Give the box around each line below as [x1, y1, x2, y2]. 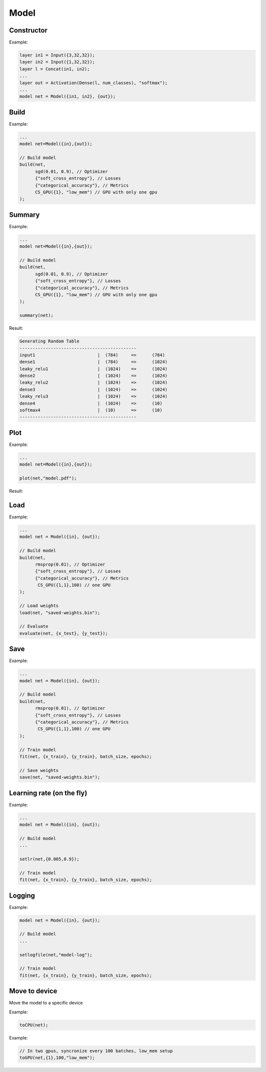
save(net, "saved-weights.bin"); [19, 774, 100, 780]
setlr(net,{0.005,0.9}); [19, 856, 80, 862]
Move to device [9, 987, 58, 995]
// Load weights [19, 603, 59, 608]
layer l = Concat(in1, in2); [19, 66, 90, 71]
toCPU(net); [19, 1022, 49, 1028]
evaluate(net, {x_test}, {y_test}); [19, 631, 108, 636]
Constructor [9, 26, 48, 34]
